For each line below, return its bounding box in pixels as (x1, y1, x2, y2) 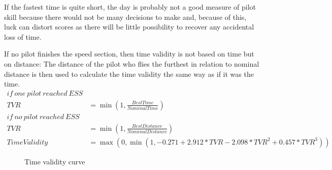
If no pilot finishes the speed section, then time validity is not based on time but (4, 48, 254, 59)
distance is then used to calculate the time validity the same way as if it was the (4, 68, 254, 79)
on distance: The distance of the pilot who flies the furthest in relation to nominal (4, 58, 259, 69)
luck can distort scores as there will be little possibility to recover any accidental (4, 21, 254, 32)
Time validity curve (24, 156, 85, 166)
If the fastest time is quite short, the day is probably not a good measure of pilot (4, 2, 256, 12)
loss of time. (4, 31, 42, 42)
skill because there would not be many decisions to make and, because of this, (4, 11, 247, 22)
